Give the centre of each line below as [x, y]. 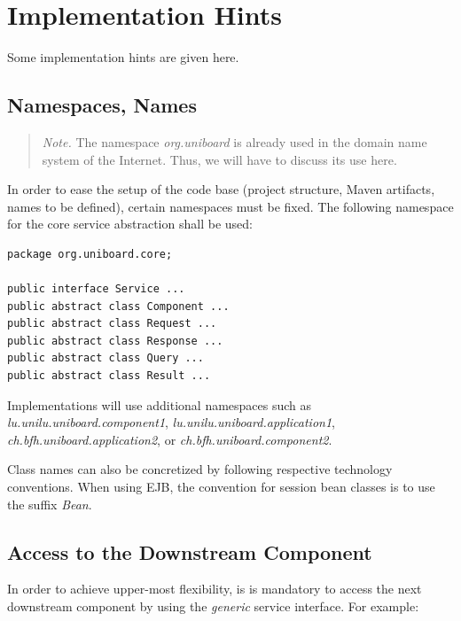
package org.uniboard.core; [90, 254]
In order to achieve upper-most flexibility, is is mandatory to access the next [215, 589]
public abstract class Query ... [105, 358]
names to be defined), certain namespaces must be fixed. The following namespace [230, 206]
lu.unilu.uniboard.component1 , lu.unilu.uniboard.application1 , [171, 422]
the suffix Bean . [50, 504]
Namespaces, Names [102, 105]
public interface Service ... [96, 289]
